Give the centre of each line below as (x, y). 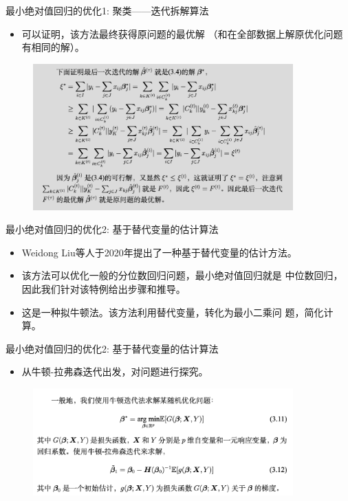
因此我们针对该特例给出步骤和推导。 (104, 288)
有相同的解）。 (53, 47)
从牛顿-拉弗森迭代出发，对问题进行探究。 (115, 371)
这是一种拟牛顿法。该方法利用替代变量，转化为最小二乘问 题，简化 (173, 312)
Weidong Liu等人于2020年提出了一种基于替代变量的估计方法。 (159, 252)
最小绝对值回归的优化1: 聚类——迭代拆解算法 (107, 10)
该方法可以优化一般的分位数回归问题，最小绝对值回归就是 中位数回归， (182, 275)
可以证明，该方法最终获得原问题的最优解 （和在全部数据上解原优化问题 (182, 33)
